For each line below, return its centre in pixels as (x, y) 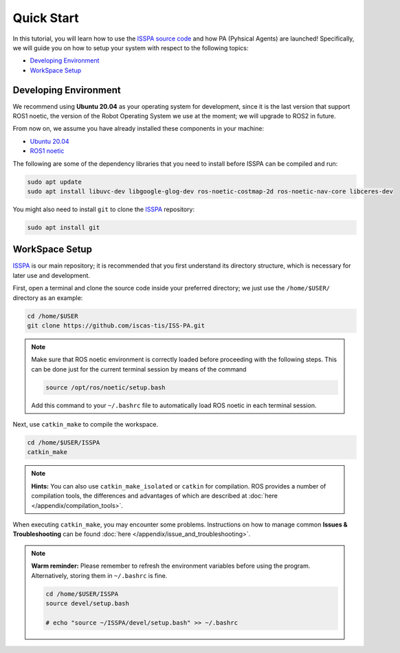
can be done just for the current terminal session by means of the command (139, 369)
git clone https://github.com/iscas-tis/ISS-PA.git (116, 325)
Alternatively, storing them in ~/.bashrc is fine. (99, 575)
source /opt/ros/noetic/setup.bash (105, 387)
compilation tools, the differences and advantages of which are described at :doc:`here (155, 496)
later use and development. (52, 275)
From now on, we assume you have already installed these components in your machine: (138, 129)
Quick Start (46, 18)
